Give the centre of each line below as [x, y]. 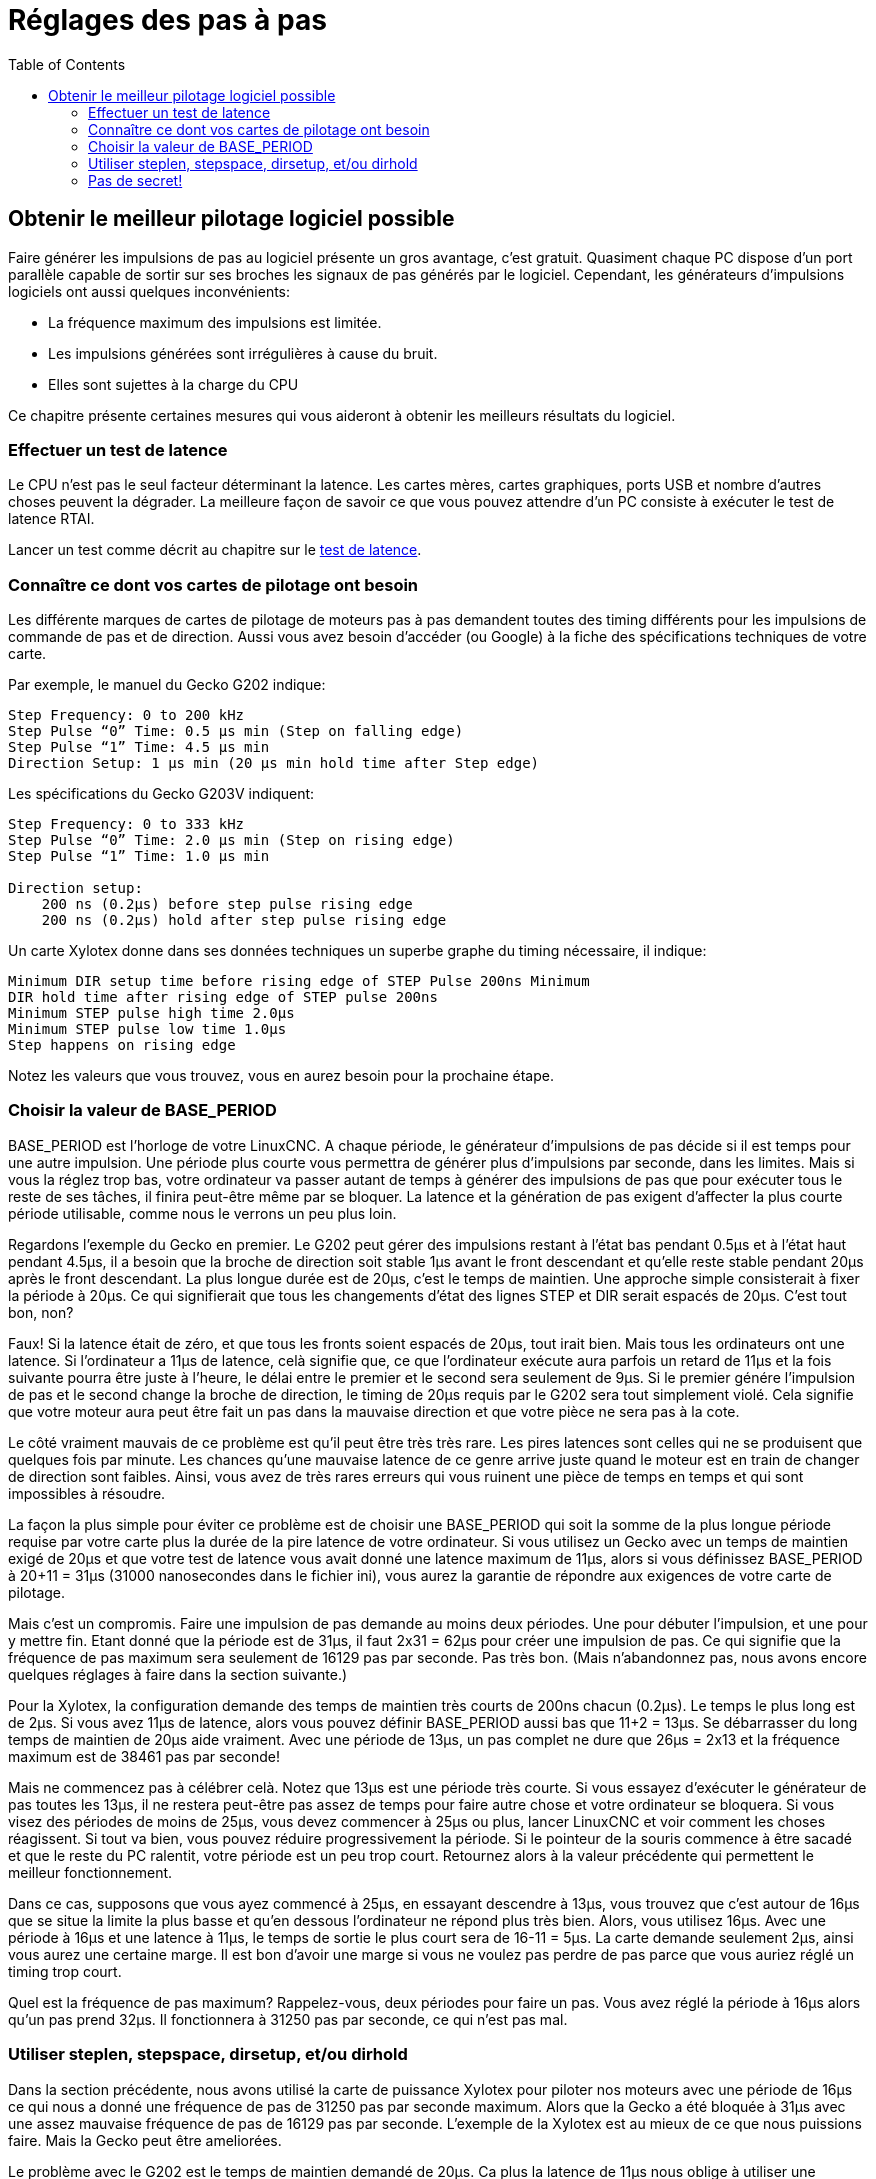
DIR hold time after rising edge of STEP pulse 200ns [223, 997]
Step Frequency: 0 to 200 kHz [126, 715]
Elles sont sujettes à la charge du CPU [173, 384]
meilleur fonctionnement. [90, 1872]
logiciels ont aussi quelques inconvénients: [149, 291]
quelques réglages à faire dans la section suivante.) [178, 1674]
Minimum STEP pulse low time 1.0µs [147, 1029]
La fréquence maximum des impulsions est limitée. [215, 322]
